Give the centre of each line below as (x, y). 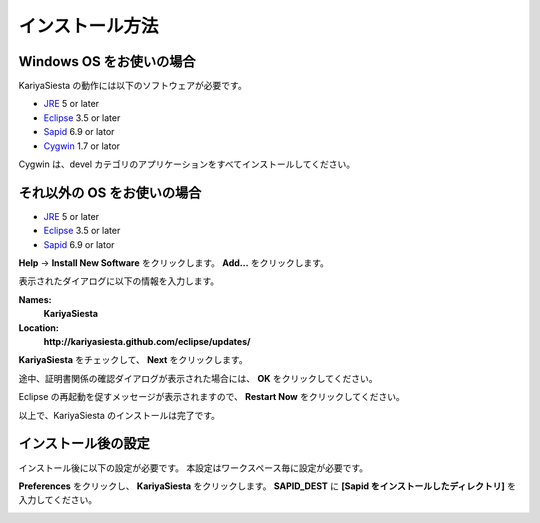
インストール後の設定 (84, 443)
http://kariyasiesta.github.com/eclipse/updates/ (147, 342)
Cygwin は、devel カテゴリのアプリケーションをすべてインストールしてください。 (187, 164)
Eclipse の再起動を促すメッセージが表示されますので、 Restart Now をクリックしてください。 (211, 397)
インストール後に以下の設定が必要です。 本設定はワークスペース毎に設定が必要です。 (193, 467)
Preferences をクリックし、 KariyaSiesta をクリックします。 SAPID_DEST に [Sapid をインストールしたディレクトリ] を (267, 486)
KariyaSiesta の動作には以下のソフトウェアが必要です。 (132, 86)
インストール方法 (88, 26)
